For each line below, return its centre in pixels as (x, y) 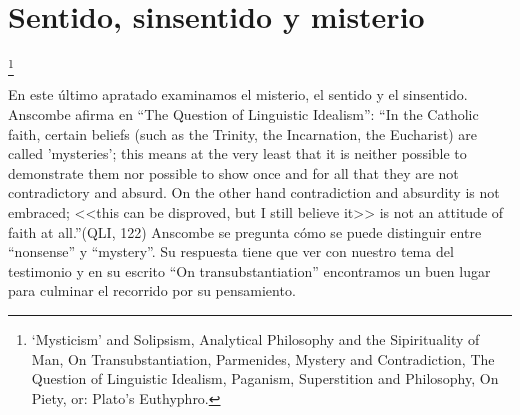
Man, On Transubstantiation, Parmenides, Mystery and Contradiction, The (263, 358)
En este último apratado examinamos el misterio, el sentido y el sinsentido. (238, 94)
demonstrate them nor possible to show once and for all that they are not (233, 172)
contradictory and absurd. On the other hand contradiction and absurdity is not (254, 192)
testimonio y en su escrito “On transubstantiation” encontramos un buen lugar (249, 270)
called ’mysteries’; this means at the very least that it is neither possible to (237, 153)
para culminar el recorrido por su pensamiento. (152, 290)
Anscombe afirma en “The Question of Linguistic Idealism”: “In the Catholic (243, 114)
